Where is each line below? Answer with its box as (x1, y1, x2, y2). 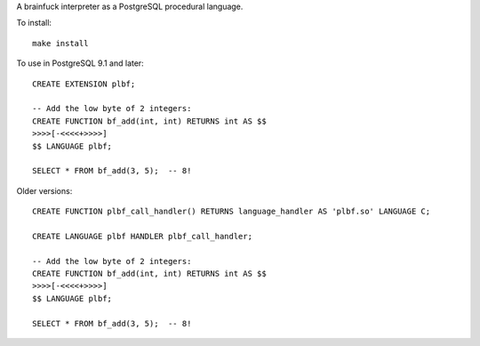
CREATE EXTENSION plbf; (32, 78, 136, 89)
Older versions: (16, 185, 73, 196)
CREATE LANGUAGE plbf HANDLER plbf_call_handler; (32, 231, 253, 241)
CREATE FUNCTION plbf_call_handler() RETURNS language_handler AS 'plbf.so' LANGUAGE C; (32, 206, 431, 217)
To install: (16, 18, 52, 28)
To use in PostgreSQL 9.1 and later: (16, 58, 144, 68)
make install (32, 38, 89, 48)
